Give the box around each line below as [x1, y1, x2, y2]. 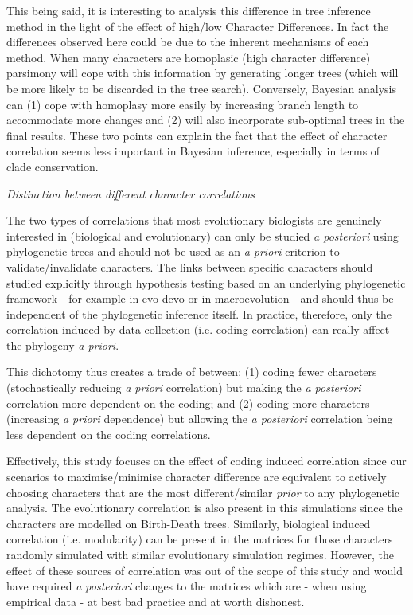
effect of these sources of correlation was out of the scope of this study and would [6, 562, 403, 578]
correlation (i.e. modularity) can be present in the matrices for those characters [6, 531, 393, 547]
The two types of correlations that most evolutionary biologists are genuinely [6, 212, 382, 229]
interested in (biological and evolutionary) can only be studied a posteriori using [6, 227, 399, 244]
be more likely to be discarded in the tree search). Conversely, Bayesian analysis [6, 80, 397, 96]
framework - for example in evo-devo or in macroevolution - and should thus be [6, 290, 394, 307]
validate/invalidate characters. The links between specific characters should [6, 258, 373, 275]
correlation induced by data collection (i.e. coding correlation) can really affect [6, 321, 390, 338]
